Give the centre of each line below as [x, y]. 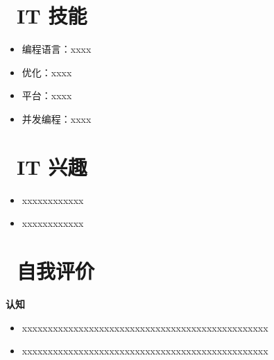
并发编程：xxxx [57, 118]
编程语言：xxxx [57, 49]
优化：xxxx [47, 72]
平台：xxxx [47, 95]
